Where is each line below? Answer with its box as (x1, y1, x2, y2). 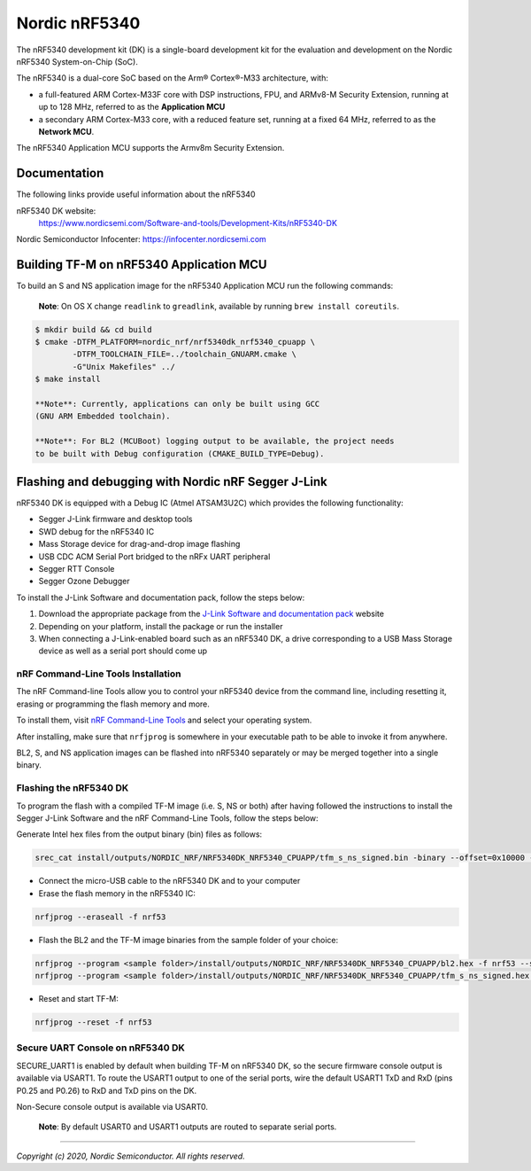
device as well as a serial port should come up (38, 645, 208, 656)
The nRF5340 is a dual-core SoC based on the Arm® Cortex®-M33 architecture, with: (16, 73, 329, 83)
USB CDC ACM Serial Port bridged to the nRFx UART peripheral (38, 550, 271, 562)
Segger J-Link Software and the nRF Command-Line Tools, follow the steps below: (16, 812, 319, 824)
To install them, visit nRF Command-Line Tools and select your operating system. (16, 714, 312, 726)
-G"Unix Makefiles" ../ (72, 362, 176, 371)
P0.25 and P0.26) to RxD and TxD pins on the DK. (16, 1085, 197, 1096)
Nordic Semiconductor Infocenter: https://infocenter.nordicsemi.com (16, 234, 267, 245)
